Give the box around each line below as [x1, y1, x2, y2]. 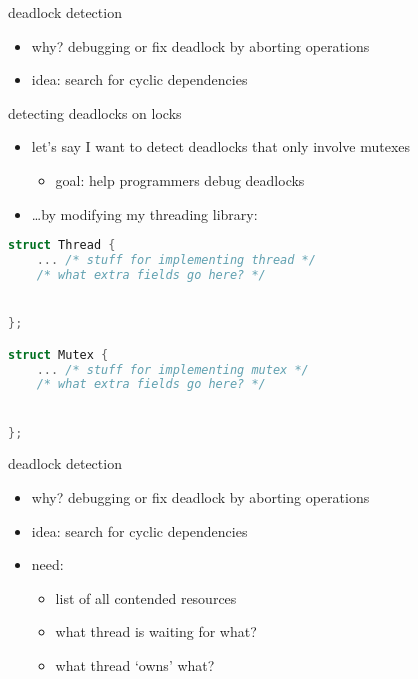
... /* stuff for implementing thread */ [36, 253, 316, 268]
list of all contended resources [55, 587, 237, 608]
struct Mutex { [8, 347, 109, 362]
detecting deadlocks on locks [8, 102, 182, 123]
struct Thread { [8, 238, 116, 253]
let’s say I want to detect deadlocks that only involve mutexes [31, 136, 411, 157]
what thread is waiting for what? [55, 621, 257, 642]
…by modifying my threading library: [31, 203, 258, 224]
